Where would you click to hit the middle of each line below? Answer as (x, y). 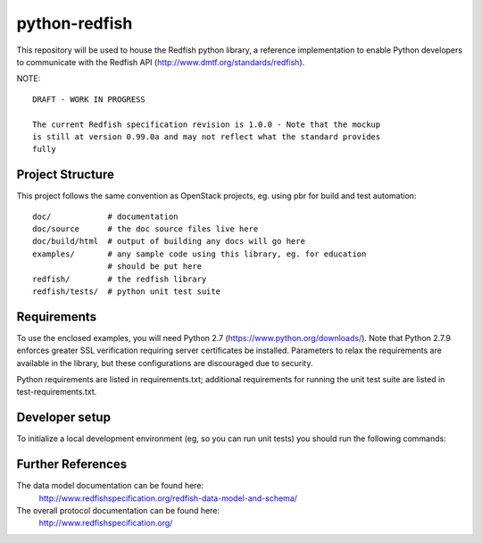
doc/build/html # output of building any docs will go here (169, 242)
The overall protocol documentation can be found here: (118, 510)
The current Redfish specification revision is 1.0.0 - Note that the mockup (207, 124)
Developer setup (64, 418)
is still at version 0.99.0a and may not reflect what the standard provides (207, 137)
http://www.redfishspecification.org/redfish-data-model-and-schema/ (168, 498)
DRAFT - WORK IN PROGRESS (89, 99)
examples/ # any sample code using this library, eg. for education (199, 254)
